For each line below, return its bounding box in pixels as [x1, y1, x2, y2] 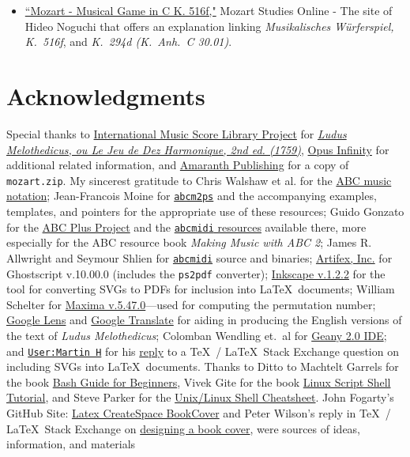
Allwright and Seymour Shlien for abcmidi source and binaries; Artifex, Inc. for [6, 249, 393, 266]
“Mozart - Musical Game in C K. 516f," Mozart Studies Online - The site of [24, 2, 393, 18]
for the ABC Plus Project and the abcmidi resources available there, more [6, 218, 367, 235]
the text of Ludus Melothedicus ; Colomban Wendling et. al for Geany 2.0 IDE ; [6, 327, 387, 343]
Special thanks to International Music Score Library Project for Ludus [6, 125, 347, 142]
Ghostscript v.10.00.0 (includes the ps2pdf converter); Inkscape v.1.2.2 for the [6, 265, 386, 281]
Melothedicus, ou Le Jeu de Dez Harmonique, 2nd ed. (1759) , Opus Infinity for [6, 141, 389, 157]
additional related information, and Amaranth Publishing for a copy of [6, 157, 349, 173]
